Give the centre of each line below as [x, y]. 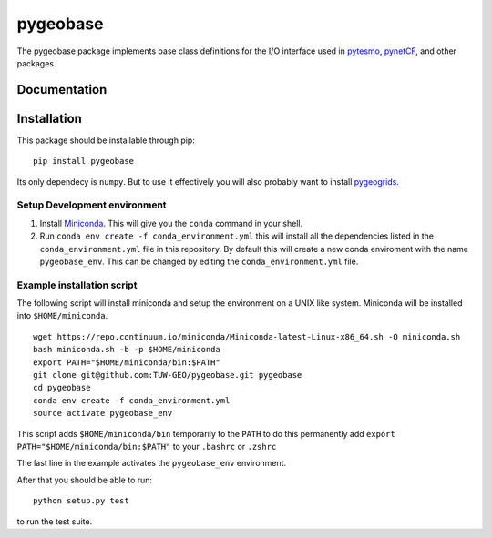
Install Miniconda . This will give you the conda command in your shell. [171, 223]
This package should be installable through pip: [106, 140]
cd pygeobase [62, 388]
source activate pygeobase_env [103, 413]
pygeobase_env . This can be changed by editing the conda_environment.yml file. [199, 261]
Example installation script [77, 285]
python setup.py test [81, 501]
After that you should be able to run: [85, 480]
